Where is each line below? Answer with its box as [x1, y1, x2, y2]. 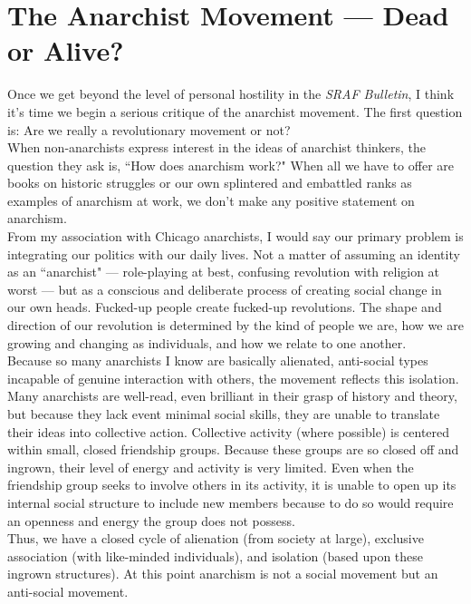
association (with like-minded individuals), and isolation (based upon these [7, 546, 424, 565]
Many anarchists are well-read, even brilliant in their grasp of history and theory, [7, 386, 457, 405]
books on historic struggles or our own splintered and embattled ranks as [7, 173, 412, 192]
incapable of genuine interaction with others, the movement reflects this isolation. [7, 368, 459, 387]
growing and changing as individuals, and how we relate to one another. [7, 333, 407, 352]
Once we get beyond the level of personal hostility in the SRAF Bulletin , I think [7, 84, 455, 103]
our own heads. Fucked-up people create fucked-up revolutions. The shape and [7, 297, 442, 317]
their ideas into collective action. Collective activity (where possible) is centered [7, 422, 450, 441]
